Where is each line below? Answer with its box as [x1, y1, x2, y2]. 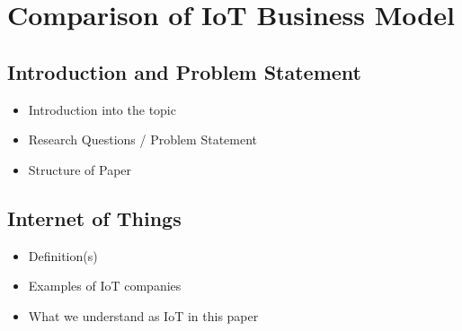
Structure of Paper [28, 160, 132, 179]
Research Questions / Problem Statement [28, 130, 258, 149]
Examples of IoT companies [28, 276, 182, 295]
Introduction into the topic [28, 100, 176, 118]
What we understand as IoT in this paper [28, 306, 259, 325]
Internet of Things [7, 204, 182, 231]
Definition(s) [28, 246, 98, 265]
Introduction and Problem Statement [7, 57, 362, 85]
